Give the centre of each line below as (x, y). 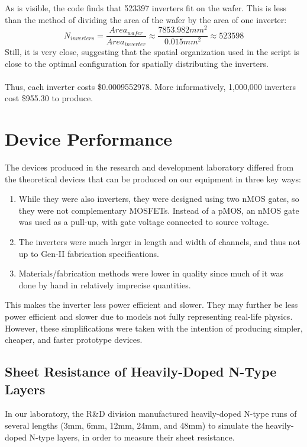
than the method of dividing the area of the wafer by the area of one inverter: (146, 19)
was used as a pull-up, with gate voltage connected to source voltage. (144, 222)
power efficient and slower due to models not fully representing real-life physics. (149, 316)
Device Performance (88, 139)
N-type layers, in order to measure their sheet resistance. (132, 437)
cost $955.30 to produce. (49, 98)
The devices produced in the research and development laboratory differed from (149, 167)
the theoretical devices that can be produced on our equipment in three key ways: (153, 179)
